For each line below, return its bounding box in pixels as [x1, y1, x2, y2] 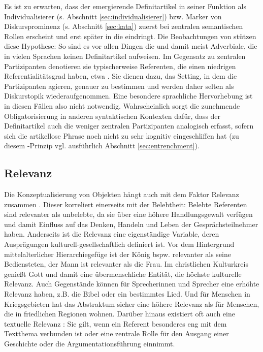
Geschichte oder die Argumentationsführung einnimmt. [4, 338, 175, 349]
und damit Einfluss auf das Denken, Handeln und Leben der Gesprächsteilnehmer [4, 218, 258, 229]
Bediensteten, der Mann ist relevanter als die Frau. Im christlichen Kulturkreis [4, 259, 248, 269]
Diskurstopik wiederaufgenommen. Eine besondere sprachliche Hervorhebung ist [4, 90, 253, 101]
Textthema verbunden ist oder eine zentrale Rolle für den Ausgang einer [4, 328, 229, 339]
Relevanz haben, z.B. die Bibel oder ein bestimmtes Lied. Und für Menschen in [4, 289, 250, 299]
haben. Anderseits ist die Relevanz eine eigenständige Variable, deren [4, 229, 219, 239]
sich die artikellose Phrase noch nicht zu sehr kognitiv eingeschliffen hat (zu [4, 130, 239, 141]
